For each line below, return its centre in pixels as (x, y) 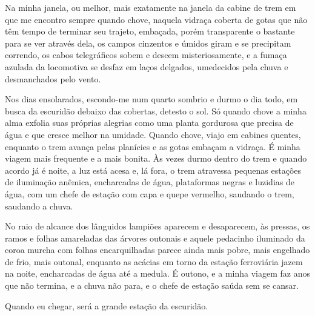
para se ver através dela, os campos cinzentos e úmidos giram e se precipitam (148, 43)
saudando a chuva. (39, 206)
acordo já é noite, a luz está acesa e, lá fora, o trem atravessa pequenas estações (153, 170)
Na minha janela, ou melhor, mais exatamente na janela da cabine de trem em (151, 7)
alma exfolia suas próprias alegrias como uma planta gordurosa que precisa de (149, 123)
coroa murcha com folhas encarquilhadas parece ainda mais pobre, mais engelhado (157, 250)
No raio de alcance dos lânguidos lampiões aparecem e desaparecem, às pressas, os (157, 226)
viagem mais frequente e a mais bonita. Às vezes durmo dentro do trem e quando (156, 158)
